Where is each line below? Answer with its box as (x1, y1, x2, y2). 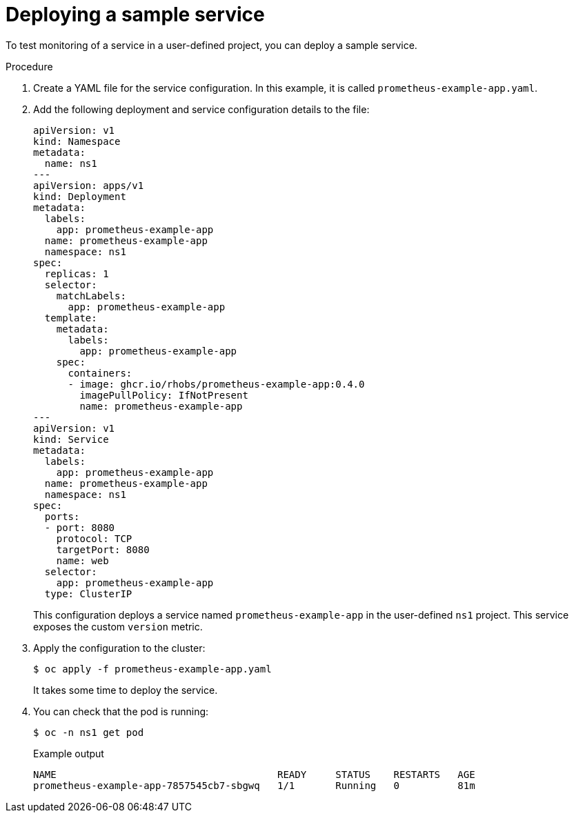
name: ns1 (44, 157, 97, 169)
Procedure (6, 60, 53, 72)
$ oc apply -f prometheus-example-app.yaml (33, 663, 272, 675)
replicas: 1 (44, 268, 109, 279)
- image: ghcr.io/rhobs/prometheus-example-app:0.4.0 (68, 378, 365, 390)
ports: (44, 510, 80, 522)
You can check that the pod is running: (33, 705, 209, 717)
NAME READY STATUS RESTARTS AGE (33, 768, 475, 780)
